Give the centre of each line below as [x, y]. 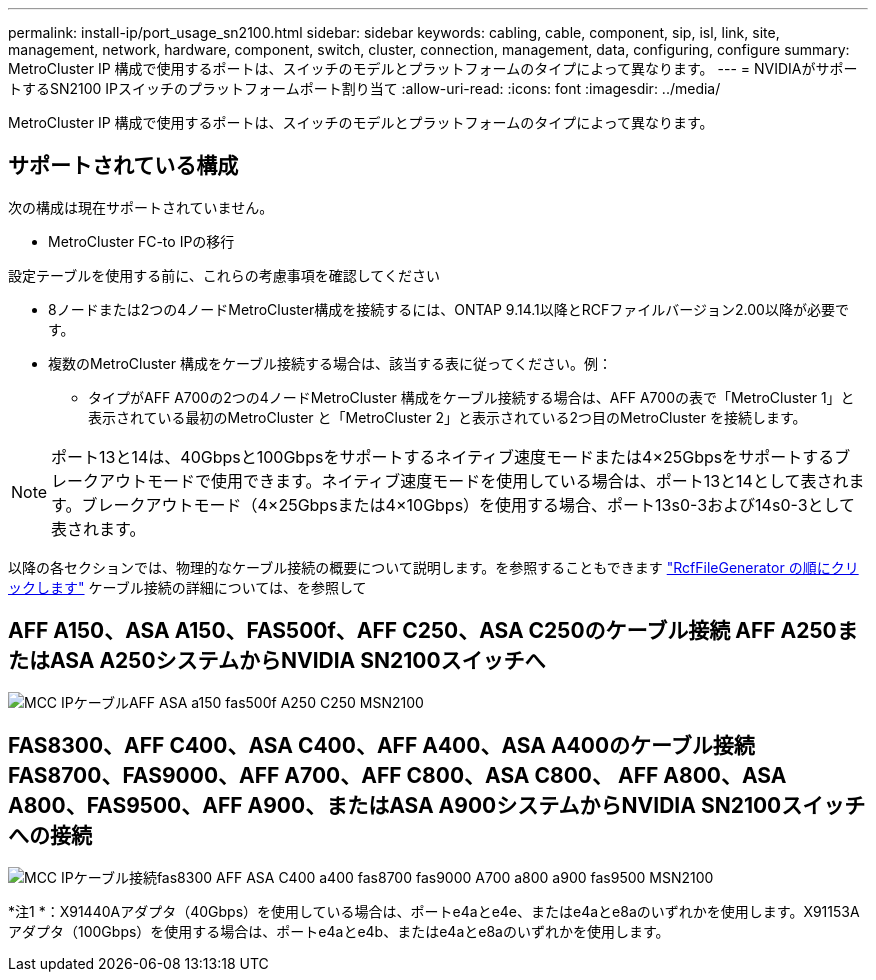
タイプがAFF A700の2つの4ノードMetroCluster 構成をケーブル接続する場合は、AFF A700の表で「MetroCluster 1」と [471, 397]
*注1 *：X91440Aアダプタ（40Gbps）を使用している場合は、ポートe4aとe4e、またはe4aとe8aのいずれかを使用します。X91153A [434, 911]
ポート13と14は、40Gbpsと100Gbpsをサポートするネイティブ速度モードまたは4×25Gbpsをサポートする [443, 456]
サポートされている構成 [123, 166]
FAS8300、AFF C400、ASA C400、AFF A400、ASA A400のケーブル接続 [381, 746]
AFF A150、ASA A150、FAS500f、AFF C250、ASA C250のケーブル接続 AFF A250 [422, 631]
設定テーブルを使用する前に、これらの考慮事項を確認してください [224, 275]
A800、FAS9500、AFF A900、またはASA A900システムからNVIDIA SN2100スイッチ [437, 806]
